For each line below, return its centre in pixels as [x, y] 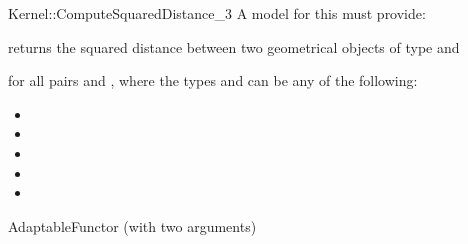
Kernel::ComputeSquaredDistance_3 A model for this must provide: [217, 13]
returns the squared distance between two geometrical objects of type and [234, 46]
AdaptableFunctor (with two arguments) [132, 225]
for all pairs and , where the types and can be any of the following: [213, 80]
